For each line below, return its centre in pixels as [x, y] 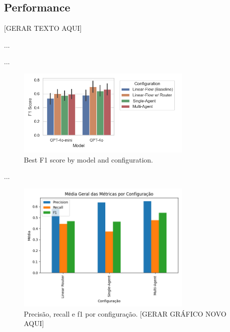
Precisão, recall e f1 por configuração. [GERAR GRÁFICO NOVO [125, 313]
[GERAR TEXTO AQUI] [43, 28]
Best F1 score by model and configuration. [89, 159]
